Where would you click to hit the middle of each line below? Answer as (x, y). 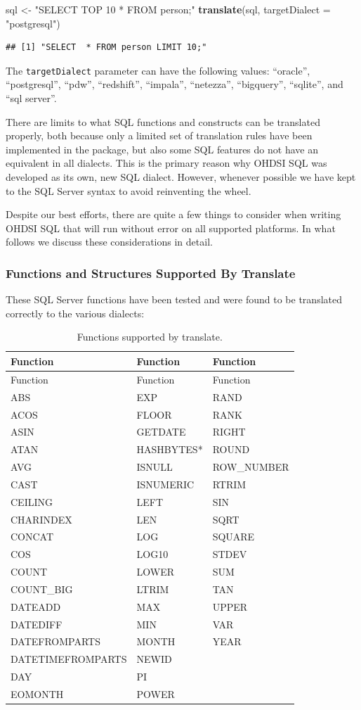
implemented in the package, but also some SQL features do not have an (162, 149)
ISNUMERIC (165, 484)
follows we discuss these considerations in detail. (109, 242)
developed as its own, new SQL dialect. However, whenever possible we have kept (181, 177)
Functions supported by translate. (150, 337)
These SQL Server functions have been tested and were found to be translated (174, 299)
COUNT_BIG (42, 589)
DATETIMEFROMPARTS (69, 659)
